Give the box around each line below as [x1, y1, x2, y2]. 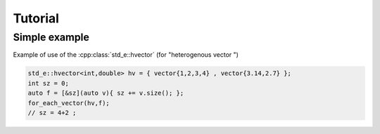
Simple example [13, 31, 89, 43]
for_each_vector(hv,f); [27, 99, 110, 107]
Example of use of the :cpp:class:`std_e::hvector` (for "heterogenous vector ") [13, 51, 239, 59]
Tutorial [13, 11, 60, 26]
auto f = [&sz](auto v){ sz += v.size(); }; [27, 89, 184, 98]
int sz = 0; [27, 79, 70, 87]
